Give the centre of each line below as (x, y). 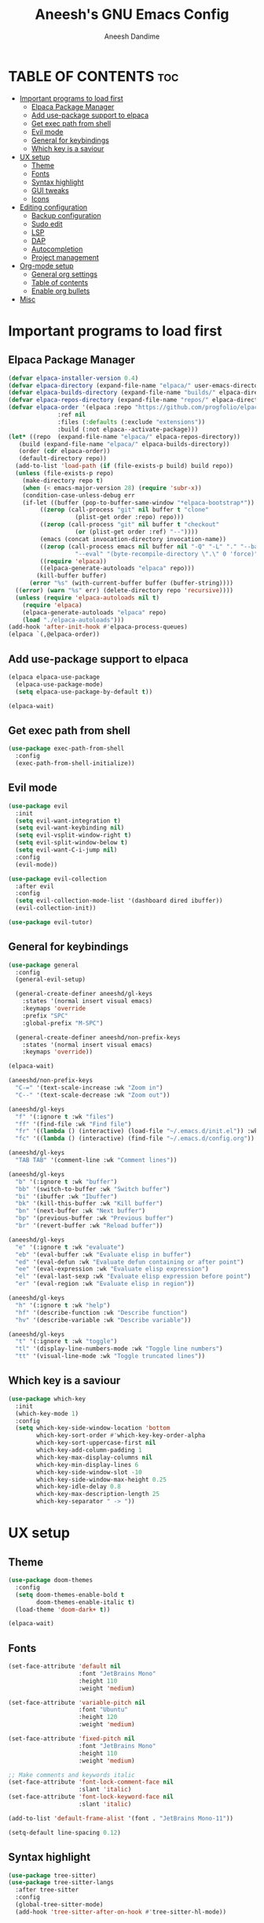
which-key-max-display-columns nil (95, 1457)
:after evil (35, 886)
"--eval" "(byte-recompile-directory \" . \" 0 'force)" (167, 554)
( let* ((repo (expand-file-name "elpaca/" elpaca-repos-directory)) (125, 436)
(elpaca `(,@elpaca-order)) (54, 635)
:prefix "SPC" (45, 1015)
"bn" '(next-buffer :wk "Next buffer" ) (81, 1211)
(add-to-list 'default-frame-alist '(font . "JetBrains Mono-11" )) (121, 1818)
